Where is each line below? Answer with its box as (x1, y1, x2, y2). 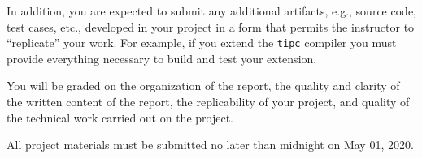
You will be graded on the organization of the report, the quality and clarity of (7, 77, 400, 94)
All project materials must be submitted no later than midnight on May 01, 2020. (7, 136, 414, 153)
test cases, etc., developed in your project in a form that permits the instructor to (7, 18, 415, 35)
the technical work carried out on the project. (7, 109, 233, 126)
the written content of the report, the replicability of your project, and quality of (7, 93, 410, 110)
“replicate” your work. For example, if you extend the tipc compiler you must (7, 34, 397, 51)
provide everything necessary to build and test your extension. (7, 49, 317, 66)
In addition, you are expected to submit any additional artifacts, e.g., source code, (7, 2, 416, 19)
